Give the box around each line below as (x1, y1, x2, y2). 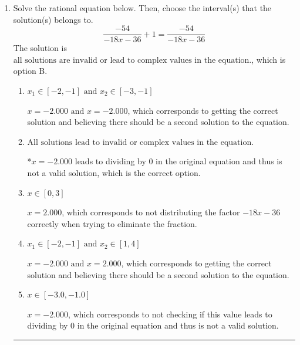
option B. (13, 65, 48, 77)
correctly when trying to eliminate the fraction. (27, 217, 197, 229)
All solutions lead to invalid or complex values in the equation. (27, 138, 254, 147)
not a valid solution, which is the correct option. (27, 167, 201, 178)
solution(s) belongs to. (13, 13, 93, 25)
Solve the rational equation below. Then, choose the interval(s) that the (13, 2, 272, 13)
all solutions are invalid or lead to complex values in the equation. (13, 56, 252, 65)
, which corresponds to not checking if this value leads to (68, 307, 272, 320)
